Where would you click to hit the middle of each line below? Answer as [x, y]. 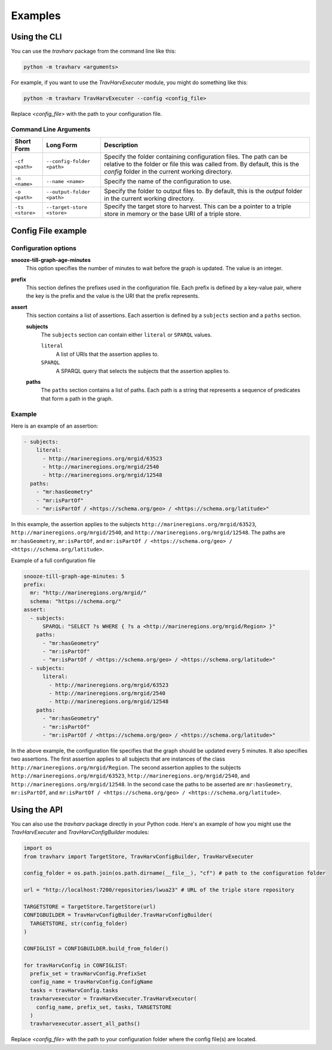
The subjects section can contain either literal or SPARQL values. [126, 335]
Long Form [62, 145]
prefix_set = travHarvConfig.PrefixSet [88, 974]
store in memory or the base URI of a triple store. [173, 214]
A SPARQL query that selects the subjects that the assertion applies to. [143, 371]
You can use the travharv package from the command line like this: [93, 51]
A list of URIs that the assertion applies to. [107, 354]
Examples [36, 16]
